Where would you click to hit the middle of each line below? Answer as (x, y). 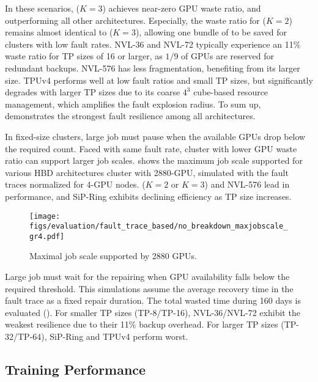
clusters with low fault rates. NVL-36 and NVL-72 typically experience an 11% (153, 44)
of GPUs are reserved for (227, 56)
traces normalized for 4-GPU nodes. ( (75, 184)
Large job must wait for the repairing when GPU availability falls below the (147, 277)
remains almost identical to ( (59, 32)
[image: (45, 216)
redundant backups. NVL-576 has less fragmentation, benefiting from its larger (153, 68)
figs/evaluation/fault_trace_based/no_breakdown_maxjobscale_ (159, 226)
